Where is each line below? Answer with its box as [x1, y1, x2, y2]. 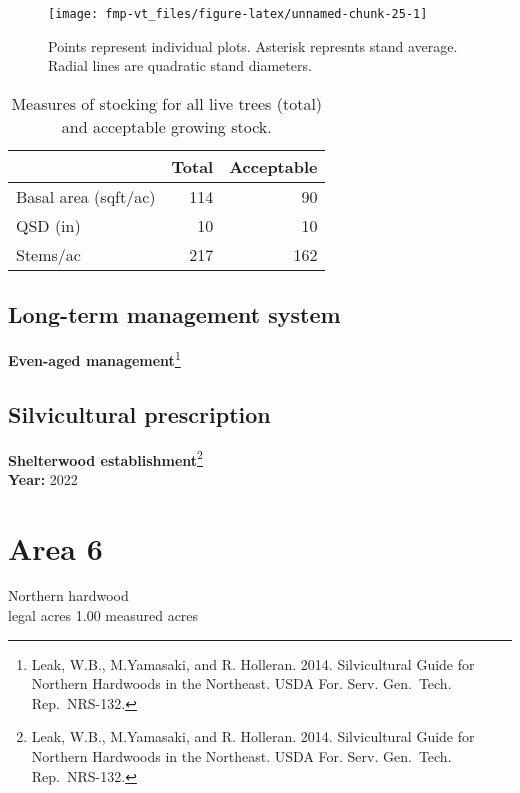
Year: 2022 [8, 468, 78, 489]
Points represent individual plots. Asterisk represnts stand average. [48, 35, 458, 56]
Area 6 [8, 527, 103, 568]
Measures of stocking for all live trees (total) [11, 91, 323, 115]
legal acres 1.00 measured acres [8, 605, 199, 626]
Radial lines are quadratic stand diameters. [48, 55, 312, 76]
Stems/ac [16, 242, 81, 266]
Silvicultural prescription [8, 398, 271, 429]
